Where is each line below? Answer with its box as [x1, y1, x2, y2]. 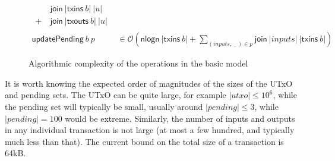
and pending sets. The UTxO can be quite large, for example [5, 89, 226, 101]
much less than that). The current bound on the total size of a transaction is [5, 135, 284, 147]
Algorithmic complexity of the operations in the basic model [29, 57, 248, 70]
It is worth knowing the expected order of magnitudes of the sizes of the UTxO [5, 77, 293, 89]
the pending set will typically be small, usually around [5, 100, 203, 112]
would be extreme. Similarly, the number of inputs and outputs [65, 112, 295, 124]
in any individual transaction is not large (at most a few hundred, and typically [5, 124, 295, 136]
